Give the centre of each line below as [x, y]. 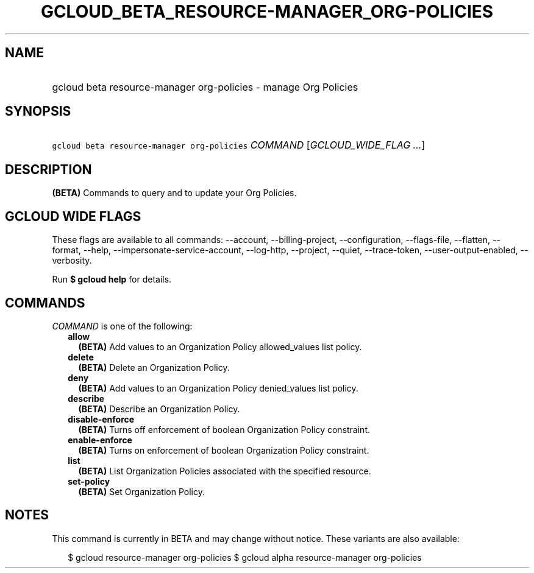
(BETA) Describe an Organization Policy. [159, 409]
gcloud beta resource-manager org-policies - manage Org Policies [205, 87]
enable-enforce [100, 440]
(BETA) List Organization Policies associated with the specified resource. [225, 471]
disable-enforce [101, 419]
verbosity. [72, 261]
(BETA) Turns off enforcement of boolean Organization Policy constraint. [224, 429]
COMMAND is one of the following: [122, 326]
